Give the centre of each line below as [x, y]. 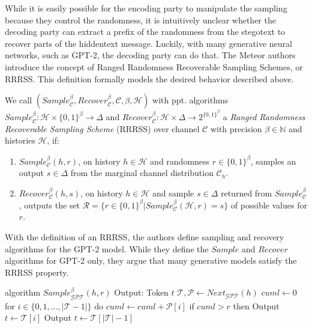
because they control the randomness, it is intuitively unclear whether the [140, 20]
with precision [236, 128]
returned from [246, 193]
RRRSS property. [37, 272]
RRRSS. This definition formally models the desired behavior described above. [149, 78]
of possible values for [269, 205]
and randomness [180, 161]
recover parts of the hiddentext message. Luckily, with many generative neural [148, 43]
